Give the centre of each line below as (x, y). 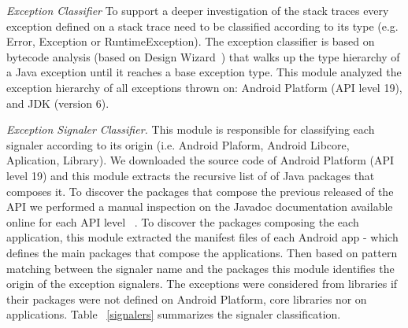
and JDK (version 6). (58, 103)
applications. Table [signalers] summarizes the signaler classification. (174, 314)
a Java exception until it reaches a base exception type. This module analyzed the (204, 72)
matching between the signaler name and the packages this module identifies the (200, 268)
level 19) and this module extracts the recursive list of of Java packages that (191, 175)
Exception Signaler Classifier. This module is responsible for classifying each (191, 129)
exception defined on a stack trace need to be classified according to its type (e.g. (202, 26)
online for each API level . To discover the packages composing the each (183, 221)
